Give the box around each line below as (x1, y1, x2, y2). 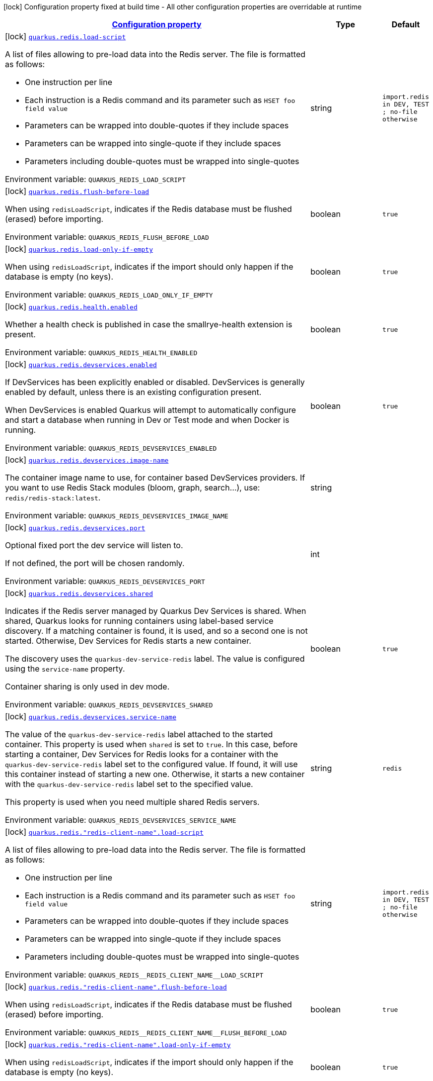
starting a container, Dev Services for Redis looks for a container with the (5, 749, 279, 759)
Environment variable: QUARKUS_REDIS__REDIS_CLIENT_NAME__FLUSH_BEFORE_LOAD (5, 1027, 287, 1037)
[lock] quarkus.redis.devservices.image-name (5, 455, 169, 465)
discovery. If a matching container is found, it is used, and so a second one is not (5, 626, 308, 636)
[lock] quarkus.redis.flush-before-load (5, 186, 149, 196)
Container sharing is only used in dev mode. (5, 682, 170, 691)
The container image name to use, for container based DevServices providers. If (5, 473, 305, 483)
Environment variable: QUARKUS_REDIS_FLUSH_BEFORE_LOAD (5, 232, 209, 242)
